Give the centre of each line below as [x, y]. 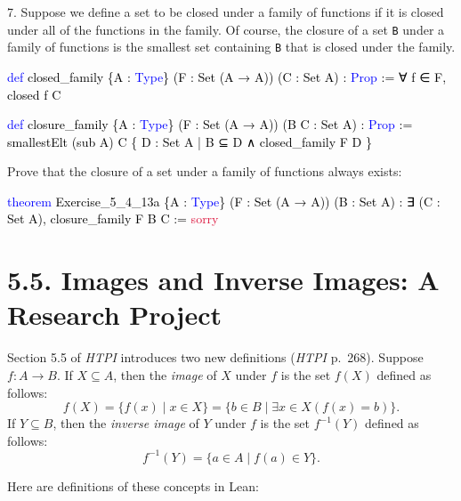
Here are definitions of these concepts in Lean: [133, 485]
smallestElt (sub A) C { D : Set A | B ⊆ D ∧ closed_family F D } [190, 141]
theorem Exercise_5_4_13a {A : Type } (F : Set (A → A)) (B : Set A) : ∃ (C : [224, 201]
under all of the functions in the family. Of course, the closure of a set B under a [226, 29]
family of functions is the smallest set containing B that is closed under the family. [231, 47]
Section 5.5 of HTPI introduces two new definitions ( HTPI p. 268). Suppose [215, 357]
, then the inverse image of [126, 423]
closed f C [34, 94]
